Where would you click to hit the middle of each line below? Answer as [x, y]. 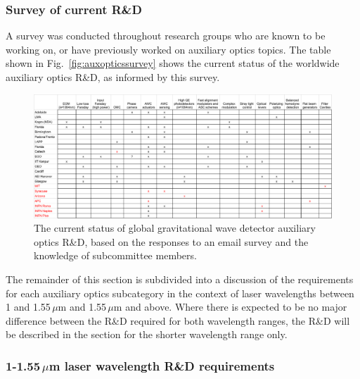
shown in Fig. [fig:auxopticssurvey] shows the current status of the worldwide [173, 63]
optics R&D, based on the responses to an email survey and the [171, 241]
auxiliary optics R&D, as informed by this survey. [113, 77]
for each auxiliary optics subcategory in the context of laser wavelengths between [180, 293]
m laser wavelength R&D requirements [162, 365]
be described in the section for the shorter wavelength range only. [147, 334]
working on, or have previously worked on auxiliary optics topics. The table [168, 49]
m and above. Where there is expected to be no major [230, 307]
